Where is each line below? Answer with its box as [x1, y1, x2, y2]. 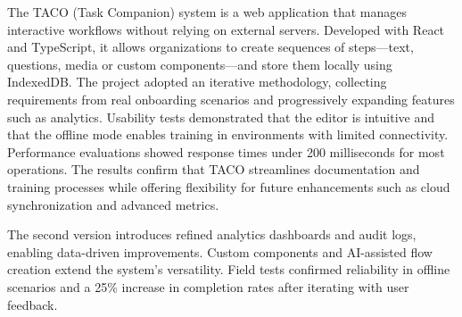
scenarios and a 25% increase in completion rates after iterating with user [7, 277, 409, 296]
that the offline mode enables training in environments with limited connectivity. [7, 125, 449, 144]
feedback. [7, 295, 58, 313]
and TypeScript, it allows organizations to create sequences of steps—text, [7, 38, 414, 56]
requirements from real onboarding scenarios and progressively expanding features [7, 89, 455, 108]
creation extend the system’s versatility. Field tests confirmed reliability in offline [7, 260, 450, 279]
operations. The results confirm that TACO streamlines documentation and [7, 160, 420, 179]
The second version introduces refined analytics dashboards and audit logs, [7, 225, 417, 244]
